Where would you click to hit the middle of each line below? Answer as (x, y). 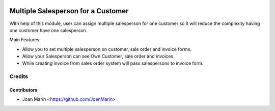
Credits (19, 76)
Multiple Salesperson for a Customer (69, 11)
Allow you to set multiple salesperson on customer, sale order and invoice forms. (107, 49)
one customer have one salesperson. (48, 30)
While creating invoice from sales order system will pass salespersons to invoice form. (113, 63)
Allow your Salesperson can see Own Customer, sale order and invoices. (99, 57)
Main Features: (25, 40)
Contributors (23, 90)
